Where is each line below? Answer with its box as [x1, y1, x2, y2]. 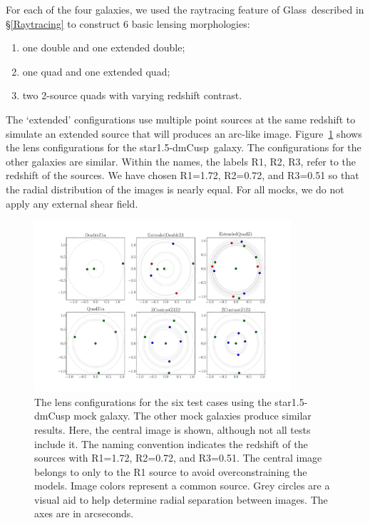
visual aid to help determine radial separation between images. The [34, 492, 328, 507]
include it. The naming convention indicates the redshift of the [34, 436, 308, 451]
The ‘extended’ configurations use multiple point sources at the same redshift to [6, 111, 356, 126]
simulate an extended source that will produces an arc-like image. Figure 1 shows [6, 126, 362, 141]
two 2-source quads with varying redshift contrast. [22, 88, 242, 103]
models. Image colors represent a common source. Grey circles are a [34, 478, 330, 493]
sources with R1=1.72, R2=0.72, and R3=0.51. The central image [34, 450, 322, 465]
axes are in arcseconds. [34, 506, 134, 521]
